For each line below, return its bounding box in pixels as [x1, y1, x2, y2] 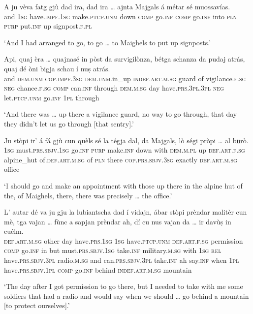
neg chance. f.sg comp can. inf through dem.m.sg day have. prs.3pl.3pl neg [4, 83, 224, 93]
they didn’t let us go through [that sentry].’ [4, 118, 134, 128]
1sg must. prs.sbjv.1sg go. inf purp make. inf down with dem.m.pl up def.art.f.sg [4, 145, 245, 155]
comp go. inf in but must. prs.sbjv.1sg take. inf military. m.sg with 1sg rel [4, 245, 221, 255]
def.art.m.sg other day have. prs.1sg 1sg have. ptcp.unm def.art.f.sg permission [4, 235, 243, 246]
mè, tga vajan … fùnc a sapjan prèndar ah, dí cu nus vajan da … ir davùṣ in [4, 216, 231, 226]
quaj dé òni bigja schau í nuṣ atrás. [4, 63, 110, 73]
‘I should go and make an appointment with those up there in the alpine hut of [4, 180, 243, 190]
